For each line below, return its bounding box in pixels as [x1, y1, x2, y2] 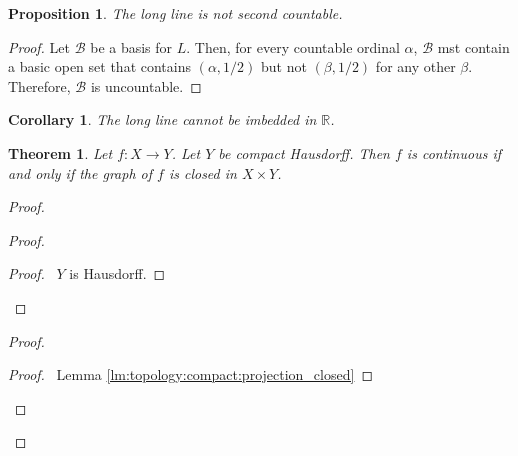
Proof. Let [8, 36, 70, 57]
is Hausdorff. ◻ [69, 263, 166, 284]
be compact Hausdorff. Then [218, 142, 390, 163]
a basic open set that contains [8, 56, 191, 77]
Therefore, [8, 75, 71, 96]
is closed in [168, 162, 237, 183]
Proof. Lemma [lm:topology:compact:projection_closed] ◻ [8, 364, 374, 385]
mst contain [437, 36, 510, 57]
